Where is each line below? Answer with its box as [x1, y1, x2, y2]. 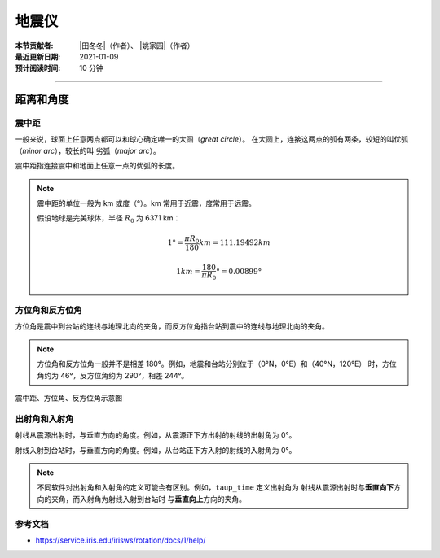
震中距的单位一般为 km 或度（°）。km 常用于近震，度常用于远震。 [37, 198, 257, 208]
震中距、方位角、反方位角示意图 [15, 393, 122, 403]
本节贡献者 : [15, 41, 54, 50]
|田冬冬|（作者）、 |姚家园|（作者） [79, 41, 195, 50]
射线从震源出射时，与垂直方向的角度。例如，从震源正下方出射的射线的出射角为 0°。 [15, 430, 297, 440]
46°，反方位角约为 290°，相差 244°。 [59, 370, 189, 380]
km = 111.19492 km [198, 238, 271, 247]
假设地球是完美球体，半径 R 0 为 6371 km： [37, 213, 181, 225]
